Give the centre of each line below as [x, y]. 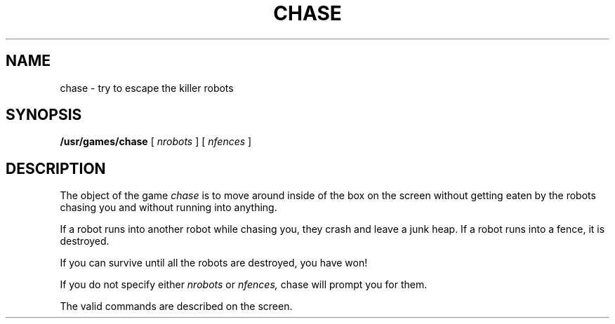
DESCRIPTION [56, 168]
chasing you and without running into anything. [168, 208]
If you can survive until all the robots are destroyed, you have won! [214, 263]
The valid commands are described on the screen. [176, 306]
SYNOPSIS [44, 115]
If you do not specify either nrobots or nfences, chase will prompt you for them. [244, 285]
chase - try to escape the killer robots [147, 88]
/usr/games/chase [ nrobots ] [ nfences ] [156, 142]
